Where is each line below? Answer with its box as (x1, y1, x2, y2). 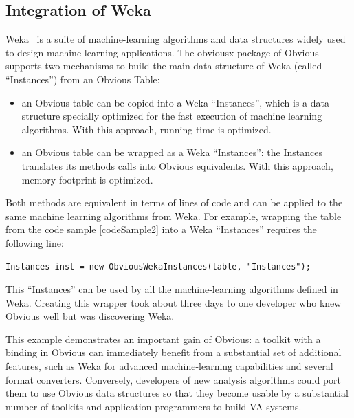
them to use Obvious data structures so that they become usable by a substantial (5, 386, 349, 400)
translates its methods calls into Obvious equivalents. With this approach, (21, 158, 333, 173)
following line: (5, 235, 64, 250)
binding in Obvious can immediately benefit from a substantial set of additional (5, 345, 342, 360)
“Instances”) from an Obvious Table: (5, 71, 160, 86)
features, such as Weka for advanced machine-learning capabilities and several (5, 359, 333, 373)
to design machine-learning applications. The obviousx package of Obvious (5, 45, 319, 59)
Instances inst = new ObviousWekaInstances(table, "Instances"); (5, 261, 311, 272)
